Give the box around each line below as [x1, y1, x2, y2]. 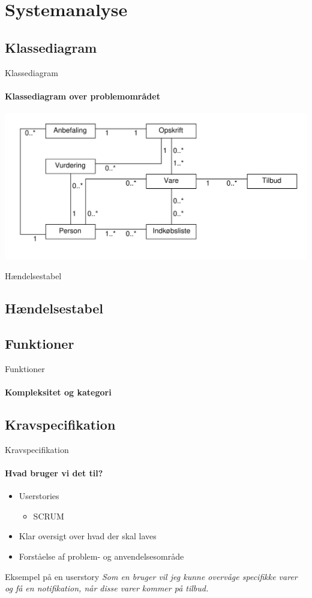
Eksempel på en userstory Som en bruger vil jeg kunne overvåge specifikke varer [5, 570, 298, 582]
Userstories [19, 490, 59, 502]
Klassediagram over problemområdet [5, 89, 160, 102]
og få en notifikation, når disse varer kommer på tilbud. [5, 582, 209, 594]
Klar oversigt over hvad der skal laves [19, 530, 157, 542]
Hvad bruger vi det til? [5, 466, 103, 479]
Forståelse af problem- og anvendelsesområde [19, 549, 184, 562]
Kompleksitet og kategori [5, 385, 112, 398]
